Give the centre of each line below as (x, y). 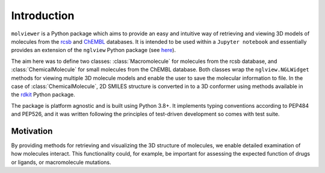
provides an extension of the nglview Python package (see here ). (94, 50)
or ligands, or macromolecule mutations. (61, 162)
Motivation (32, 131)
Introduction (43, 16)
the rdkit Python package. (43, 95)
